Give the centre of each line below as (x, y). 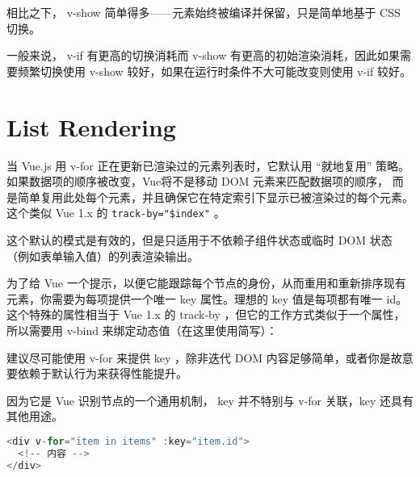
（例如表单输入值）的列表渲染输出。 (103, 255)
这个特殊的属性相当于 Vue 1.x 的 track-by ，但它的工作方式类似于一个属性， (206, 314)
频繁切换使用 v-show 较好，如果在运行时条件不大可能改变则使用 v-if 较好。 (214, 71)
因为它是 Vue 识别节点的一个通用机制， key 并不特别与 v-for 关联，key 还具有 (210, 400)
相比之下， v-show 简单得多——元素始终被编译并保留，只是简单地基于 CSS (204, 12)
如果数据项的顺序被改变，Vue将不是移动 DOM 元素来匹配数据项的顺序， (198, 181)
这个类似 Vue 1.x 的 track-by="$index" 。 (116, 213)
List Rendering (91, 126)
